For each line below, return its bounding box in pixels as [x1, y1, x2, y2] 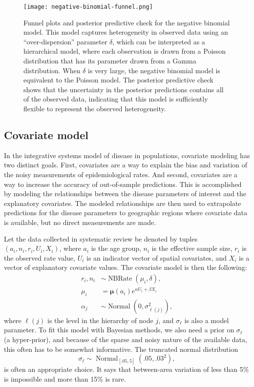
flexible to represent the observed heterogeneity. [23, 103, 166, 113]
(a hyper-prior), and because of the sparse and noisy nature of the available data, [4, 334, 247, 345]
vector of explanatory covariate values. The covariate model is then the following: [4, 262, 247, 272]
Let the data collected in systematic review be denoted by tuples [4, 233, 197, 244]
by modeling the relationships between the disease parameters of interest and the [4, 188, 247, 199]
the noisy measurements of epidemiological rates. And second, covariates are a [4, 169, 238, 179]
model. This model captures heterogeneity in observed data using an [23, 27, 228, 37]
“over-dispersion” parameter [23, 36, 107, 46]
